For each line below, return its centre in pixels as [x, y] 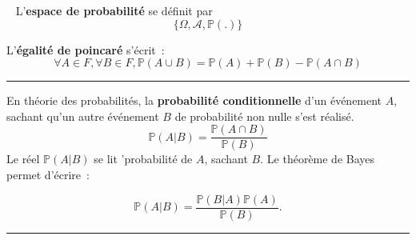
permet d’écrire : [48, 175]
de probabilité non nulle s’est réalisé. [264, 116]
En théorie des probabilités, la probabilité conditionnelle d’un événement [194, 100]
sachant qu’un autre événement [83, 116]
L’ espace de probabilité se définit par [114, 10]
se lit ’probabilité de [143, 159]
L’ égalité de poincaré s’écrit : [86, 49]
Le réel [23, 159]
